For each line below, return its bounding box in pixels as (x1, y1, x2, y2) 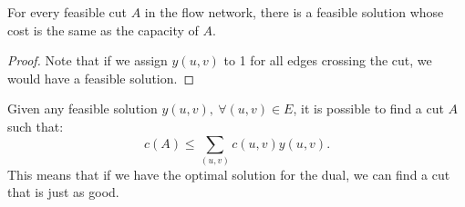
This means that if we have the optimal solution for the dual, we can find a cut (7, 164, 450, 183)
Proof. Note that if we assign (7, 51, 168, 70)
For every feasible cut (7, 3, 128, 21)
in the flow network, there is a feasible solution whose (144, 3, 444, 21)
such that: (7, 116, 64, 135)
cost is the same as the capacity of (7, 20, 199, 39)
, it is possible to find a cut (293, 99, 444, 118)
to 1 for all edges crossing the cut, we (223, 51, 432, 70)
